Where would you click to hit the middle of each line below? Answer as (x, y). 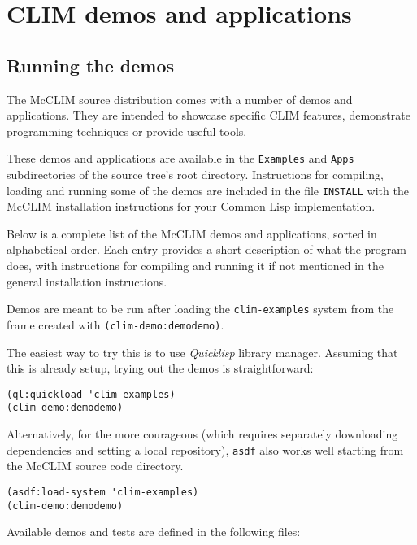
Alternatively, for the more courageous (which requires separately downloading (202, 434)
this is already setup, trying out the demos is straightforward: (160, 368)
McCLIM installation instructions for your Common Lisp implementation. (191, 206)
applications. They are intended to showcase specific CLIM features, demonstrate (208, 115)
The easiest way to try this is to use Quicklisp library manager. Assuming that (202, 352)
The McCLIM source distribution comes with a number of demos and (180, 99)
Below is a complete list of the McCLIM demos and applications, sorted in (192, 233)
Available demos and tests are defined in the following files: (154, 532)
